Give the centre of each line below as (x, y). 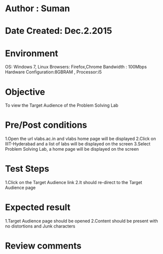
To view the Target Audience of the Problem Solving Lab (62, 105)
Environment (32, 53)
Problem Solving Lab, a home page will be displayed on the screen (72, 149)
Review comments (43, 246)
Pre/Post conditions (46, 125)
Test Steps (27, 169)
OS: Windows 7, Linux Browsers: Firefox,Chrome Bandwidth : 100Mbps (76, 67)
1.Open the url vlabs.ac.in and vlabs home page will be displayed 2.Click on (81, 139)
